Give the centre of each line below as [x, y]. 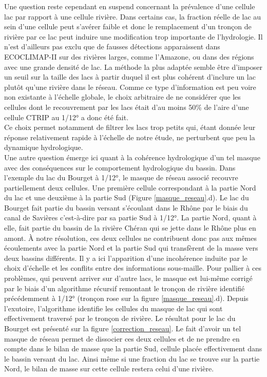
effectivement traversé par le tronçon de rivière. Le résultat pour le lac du [120, 318]
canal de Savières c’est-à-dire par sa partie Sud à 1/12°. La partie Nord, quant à [130, 218]
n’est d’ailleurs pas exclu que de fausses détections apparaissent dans [112, 46]
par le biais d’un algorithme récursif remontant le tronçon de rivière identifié [125, 288]
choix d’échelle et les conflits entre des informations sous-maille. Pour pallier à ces [133, 268]
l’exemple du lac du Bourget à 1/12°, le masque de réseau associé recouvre [121, 177]
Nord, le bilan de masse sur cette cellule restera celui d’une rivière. [109, 369]
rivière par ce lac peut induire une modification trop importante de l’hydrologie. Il [133, 36]
